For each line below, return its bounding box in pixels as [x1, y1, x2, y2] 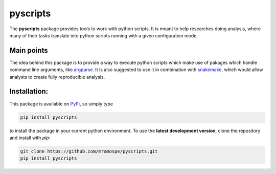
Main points [9, 46, 48, 55]
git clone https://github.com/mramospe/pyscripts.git [20, 148, 158, 154]
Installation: [9, 87, 49, 96]
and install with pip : [9, 135, 51, 141]
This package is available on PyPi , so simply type [9, 100, 113, 107]
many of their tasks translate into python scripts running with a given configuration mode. [9, 32, 198, 38]
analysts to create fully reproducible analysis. [9, 74, 105, 80]
